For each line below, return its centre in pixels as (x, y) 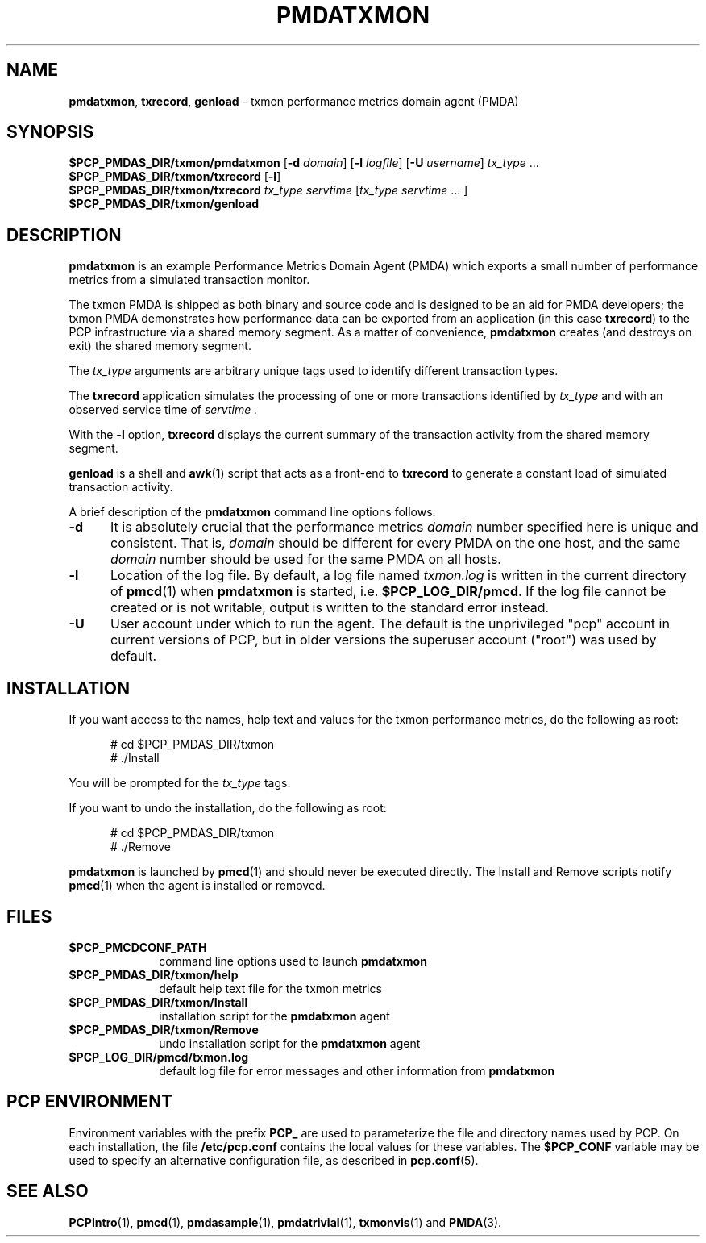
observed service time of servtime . (163, 410)
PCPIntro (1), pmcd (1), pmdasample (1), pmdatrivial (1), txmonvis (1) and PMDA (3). (285, 1222)
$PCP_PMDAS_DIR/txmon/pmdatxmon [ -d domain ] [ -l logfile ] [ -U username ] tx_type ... (304, 163)
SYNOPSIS (50, 132)
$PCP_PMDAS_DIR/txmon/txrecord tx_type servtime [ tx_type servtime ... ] (268, 190)
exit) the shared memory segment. (160, 346)
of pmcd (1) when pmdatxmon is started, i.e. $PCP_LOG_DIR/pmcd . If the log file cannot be (388, 592)
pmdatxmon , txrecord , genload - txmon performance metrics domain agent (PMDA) (294, 101)
